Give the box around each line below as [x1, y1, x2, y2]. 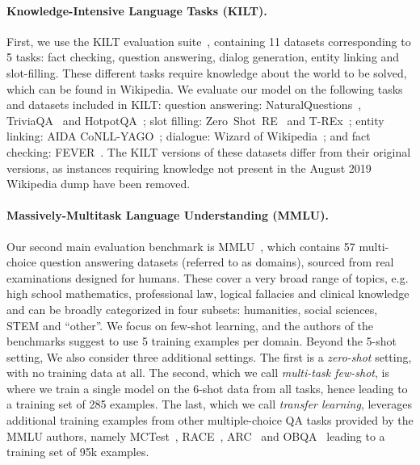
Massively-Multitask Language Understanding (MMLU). [6, 207, 329, 224]
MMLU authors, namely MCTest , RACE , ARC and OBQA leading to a [6, 427, 385, 444]
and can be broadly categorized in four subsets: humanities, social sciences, [6, 300, 378, 317]
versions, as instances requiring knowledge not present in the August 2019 [6, 159, 372, 176]
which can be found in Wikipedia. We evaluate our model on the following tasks [6, 80, 403, 97]
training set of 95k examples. [6, 443, 149, 460]
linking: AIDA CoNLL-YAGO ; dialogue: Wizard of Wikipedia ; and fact [6, 128, 371, 145]
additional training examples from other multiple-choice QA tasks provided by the [6, 412, 414, 429]
